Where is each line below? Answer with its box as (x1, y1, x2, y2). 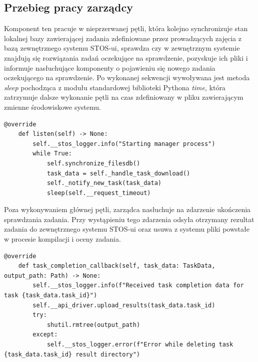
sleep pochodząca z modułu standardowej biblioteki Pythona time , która (4, 82, 225, 92)
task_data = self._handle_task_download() (46, 169, 190, 177)
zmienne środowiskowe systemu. (4, 101, 101, 112)
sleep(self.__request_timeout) (46, 189, 151, 197)
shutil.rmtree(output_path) (46, 321, 140, 328)
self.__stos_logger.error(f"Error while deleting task (46, 341, 233, 348)
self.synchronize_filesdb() (46, 159, 140, 167)
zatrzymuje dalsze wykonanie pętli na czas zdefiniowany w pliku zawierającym (4, 92, 243, 102)
